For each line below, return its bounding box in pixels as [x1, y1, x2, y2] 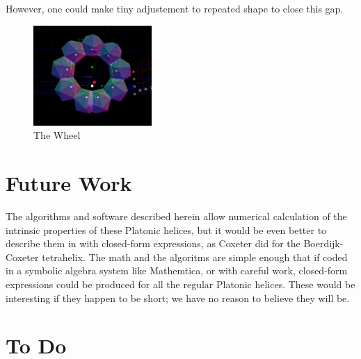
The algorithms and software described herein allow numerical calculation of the [6, 209, 347, 224]
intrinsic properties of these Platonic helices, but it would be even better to [6, 222, 327, 237]
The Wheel [33, 128, 81, 142]
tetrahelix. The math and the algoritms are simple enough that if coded [42, 249, 348, 264]
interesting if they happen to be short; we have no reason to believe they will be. [6, 290, 350, 305]
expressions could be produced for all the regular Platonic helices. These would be [6, 277, 355, 292]
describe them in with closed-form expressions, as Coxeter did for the [6, 236, 300, 251]
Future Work [6, 169, 132, 197]
